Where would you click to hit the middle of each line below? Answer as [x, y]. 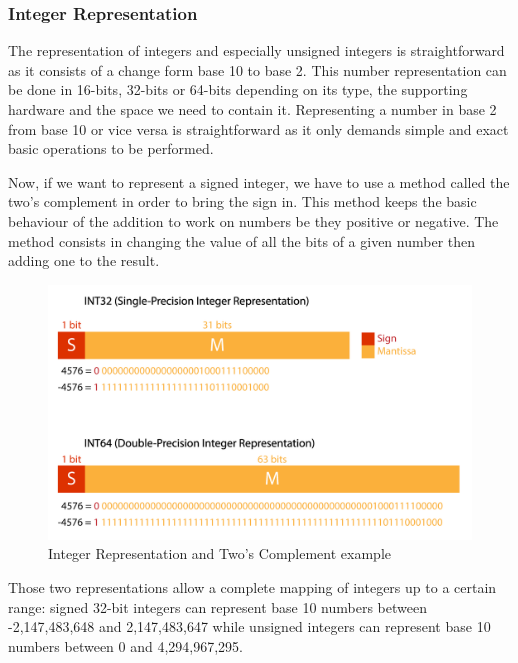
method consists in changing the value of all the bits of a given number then [242, 240]
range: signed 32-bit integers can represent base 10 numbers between [217, 606]
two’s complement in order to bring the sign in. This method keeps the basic [242, 201]
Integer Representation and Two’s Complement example [219, 553]
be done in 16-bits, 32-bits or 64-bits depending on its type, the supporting [238, 89]
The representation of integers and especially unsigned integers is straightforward [256, 50]
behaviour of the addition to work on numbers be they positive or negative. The [253, 220]
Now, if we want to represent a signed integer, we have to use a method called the [259, 181]
